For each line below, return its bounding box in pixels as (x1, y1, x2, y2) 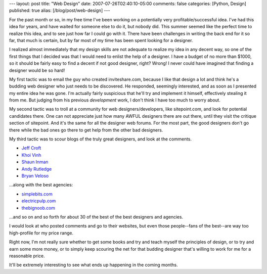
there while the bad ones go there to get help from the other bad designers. (9, 127, 163, 133)
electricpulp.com (21, 198, 56, 204)
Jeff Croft (21, 145, 42, 151)
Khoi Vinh (21, 152, 42, 158)
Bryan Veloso (21, 173, 49, 179)
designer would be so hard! (9, 67, 65, 73)
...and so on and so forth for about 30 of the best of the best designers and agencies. (9, 214, 183, 220)
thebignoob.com (21, 205, 55, 211)
